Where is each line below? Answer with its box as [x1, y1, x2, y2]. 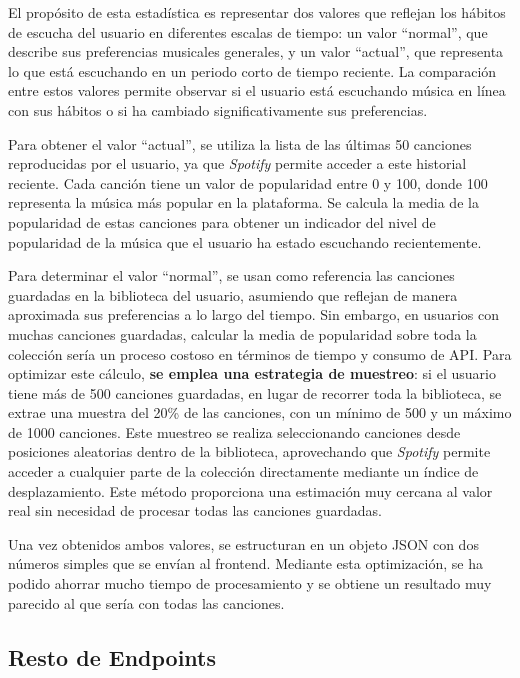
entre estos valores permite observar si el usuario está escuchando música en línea [8, 80, 506, 101]
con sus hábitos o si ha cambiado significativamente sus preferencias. [8, 99, 428, 120]
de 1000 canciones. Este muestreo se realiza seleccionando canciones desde [8, 421, 461, 442]
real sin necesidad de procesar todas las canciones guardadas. [8, 500, 383, 521]
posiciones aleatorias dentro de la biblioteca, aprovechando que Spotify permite [8, 441, 491, 462]
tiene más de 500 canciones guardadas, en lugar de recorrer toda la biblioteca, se [8, 382, 502, 403]
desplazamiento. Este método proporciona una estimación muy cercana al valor [8, 480, 493, 501]
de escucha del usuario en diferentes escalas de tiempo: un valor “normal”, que [8, 21, 488, 42]
